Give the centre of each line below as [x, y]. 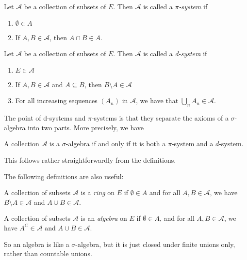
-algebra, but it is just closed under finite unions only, [155, 244]
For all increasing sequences [56, 100]
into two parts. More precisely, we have [86, 127]
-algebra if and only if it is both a [116, 144]
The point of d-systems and [45, 118]
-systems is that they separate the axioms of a [160, 118]
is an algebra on [104, 218]
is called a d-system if [175, 54]
